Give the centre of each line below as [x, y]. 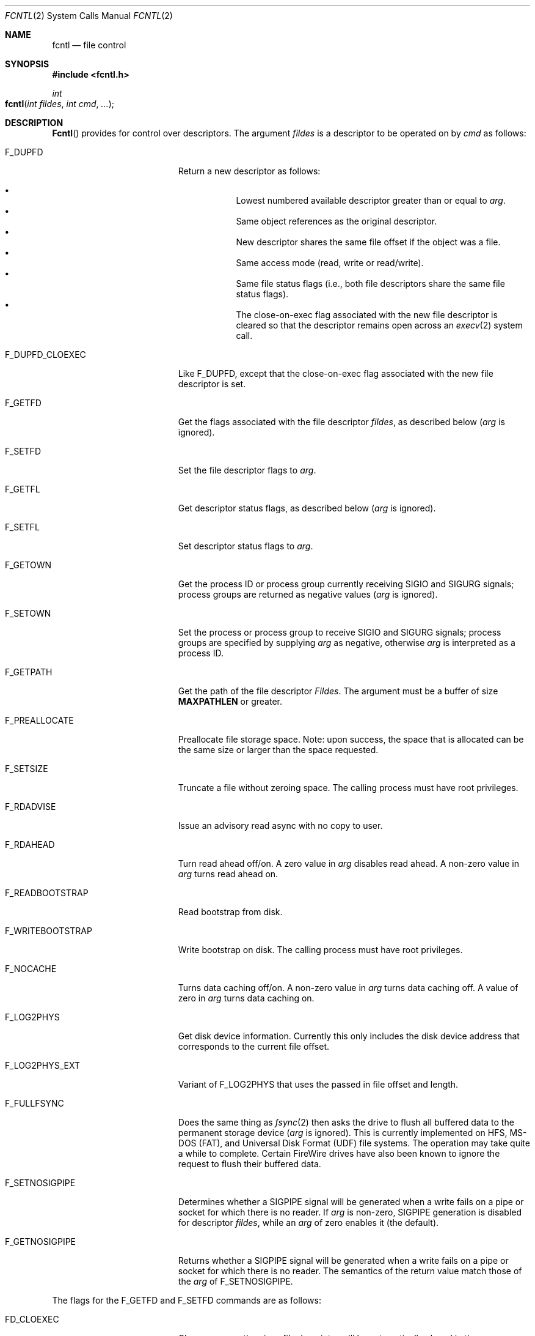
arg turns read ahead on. [228, 874]
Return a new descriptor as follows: [249, 171]
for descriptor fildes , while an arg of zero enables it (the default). [308, 1223]
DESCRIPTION [34, 123]
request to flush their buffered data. [249, 1164]
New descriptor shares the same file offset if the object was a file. [368, 242]
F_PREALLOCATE [39, 720]
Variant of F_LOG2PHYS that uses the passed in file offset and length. [318, 1084]
